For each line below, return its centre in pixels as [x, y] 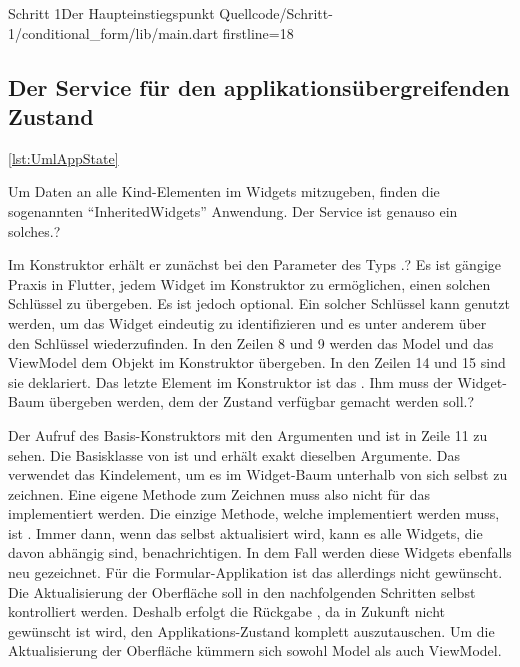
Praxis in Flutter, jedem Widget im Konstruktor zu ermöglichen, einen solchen [249, 283]
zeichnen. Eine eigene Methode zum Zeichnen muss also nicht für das [219, 493]
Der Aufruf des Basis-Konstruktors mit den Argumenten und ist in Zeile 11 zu [248, 434]
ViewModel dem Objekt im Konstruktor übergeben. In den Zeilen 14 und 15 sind [257, 362]
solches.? [34, 230]
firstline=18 [258, 32]
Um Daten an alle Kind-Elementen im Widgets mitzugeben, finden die [224, 191]
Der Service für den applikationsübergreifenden [259, 86]
